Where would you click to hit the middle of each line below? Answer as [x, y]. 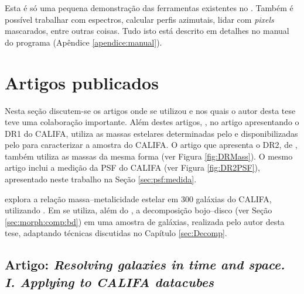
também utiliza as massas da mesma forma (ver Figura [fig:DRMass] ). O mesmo [149, 156]
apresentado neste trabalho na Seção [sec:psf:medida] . [101, 179]
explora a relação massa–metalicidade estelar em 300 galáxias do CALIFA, [138, 198]
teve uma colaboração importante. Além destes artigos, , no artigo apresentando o [152, 122]
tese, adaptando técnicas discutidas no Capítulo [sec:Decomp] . [116, 233]
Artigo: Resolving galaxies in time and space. [145, 264]
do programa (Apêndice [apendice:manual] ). [83, 42]
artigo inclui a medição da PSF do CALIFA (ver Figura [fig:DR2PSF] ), [132, 167]
